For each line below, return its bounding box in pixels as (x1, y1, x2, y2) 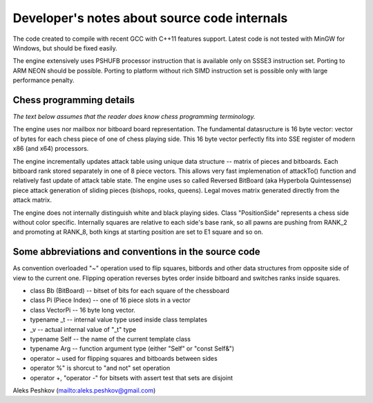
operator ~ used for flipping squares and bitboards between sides (30, 354, 218, 362)
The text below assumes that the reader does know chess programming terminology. (12, 113, 256, 121)
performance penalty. (12, 76, 75, 84)
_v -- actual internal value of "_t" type (30, 325, 137, 333)
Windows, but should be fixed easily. (12, 44, 117, 52)
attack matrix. (12, 196, 52, 204)
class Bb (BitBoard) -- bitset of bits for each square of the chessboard (30, 287, 229, 294)
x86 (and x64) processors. (12, 144, 89, 153)
